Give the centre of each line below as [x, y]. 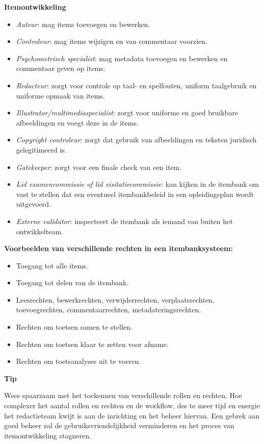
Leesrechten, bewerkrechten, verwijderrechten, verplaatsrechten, [115, 299]
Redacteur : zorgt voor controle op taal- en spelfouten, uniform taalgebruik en [136, 85]
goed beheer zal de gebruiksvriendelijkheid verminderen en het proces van [119, 425]
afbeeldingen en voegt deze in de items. [77, 122]
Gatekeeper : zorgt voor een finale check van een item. [99, 167]
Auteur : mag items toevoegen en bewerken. [83, 24]
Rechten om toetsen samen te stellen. [74, 327]
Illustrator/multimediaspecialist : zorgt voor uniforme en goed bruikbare [127, 113]
